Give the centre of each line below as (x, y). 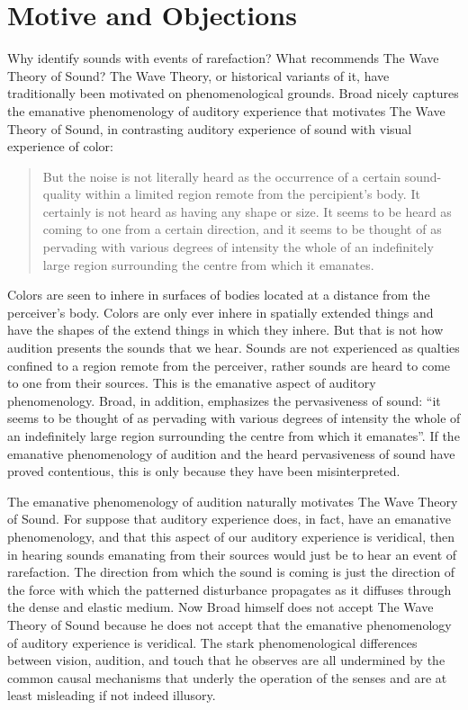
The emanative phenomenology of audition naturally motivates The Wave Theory (233, 501)
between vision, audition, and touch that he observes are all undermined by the (226, 660)
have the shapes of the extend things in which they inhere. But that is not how (225, 330)
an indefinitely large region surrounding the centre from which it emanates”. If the (234, 436)
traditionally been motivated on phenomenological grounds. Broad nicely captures (233, 93)
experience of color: (60, 146)
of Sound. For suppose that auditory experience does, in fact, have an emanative (229, 519)
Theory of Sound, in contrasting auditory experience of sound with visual (210, 128)
